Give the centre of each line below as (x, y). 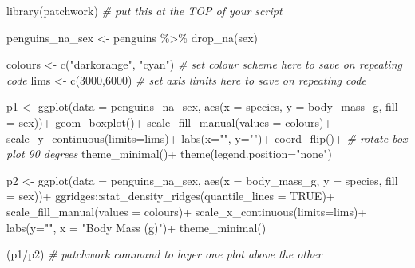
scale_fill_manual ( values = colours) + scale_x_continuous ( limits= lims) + (187, 211)
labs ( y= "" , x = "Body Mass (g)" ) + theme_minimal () (136, 227)
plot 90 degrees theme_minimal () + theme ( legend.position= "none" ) (169, 154)
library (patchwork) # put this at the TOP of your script (144, 10)
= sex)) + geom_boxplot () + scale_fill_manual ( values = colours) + (170, 122)
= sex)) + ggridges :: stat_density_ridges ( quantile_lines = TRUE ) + (171, 196)
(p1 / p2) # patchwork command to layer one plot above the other (164, 254)
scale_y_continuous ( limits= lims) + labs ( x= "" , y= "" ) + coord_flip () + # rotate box (207, 138)
